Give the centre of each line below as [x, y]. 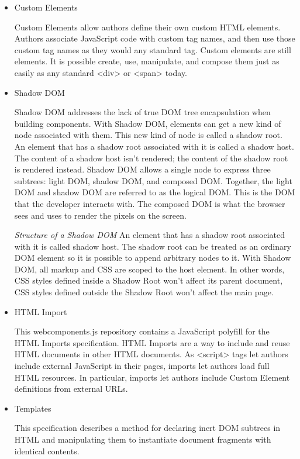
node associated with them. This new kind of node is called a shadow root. [148, 135]
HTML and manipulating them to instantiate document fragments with [143, 439]
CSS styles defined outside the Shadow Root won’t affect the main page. [144, 292]
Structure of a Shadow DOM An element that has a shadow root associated [149, 235]
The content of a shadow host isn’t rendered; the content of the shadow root [151, 158]
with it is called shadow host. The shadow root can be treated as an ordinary [153, 246]
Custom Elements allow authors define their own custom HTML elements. [147, 27]
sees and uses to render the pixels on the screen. [100, 215]
